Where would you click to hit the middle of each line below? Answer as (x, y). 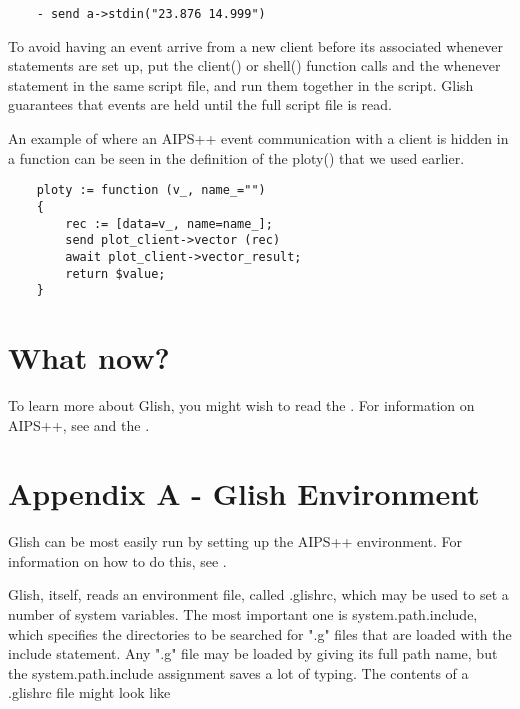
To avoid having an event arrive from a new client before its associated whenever (256, 45)
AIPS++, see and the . (79, 424)
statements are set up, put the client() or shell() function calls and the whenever (254, 65)
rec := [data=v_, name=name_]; (169, 223)
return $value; (115, 273)
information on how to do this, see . (117, 560)
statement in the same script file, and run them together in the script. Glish (241, 84)
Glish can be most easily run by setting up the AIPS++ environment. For (235, 541)
